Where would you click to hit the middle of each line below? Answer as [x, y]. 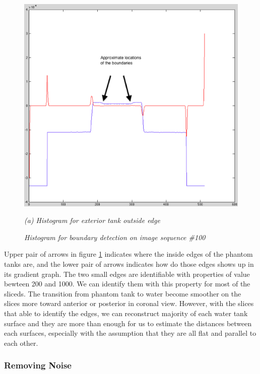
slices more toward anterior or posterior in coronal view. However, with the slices [129, 303]
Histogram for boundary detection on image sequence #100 [115, 237]
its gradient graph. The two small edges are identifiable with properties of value [127, 274]
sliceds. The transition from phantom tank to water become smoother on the [123, 293]
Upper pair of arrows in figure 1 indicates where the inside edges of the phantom [128, 254]
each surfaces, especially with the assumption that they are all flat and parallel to [130, 333]
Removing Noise [38, 365]
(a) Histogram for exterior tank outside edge [92, 220]
